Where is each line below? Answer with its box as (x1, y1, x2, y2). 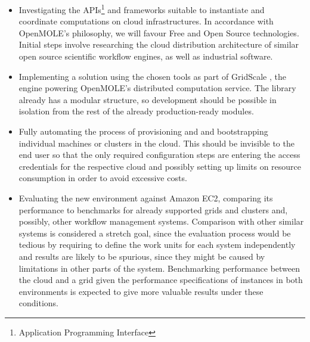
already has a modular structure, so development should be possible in (18, 93, 277, 105)
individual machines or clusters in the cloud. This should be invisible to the (18, 136, 294, 149)
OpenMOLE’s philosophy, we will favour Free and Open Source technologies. (18, 26, 299, 39)
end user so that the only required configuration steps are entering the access (18, 148, 300, 161)
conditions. (18, 297, 59, 309)
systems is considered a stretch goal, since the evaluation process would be (18, 226, 291, 239)
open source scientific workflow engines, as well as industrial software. (18, 50, 273, 63)
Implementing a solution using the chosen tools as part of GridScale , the (18, 70, 286, 82)
